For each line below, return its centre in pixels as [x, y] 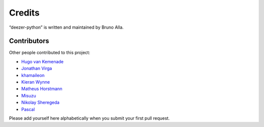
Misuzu [29, 95]
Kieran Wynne [35, 82]
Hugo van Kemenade [42, 61]
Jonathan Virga [37, 69]
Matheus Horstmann [42, 89]
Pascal [28, 109]
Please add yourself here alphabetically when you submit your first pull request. [89, 118]
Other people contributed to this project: [50, 53]
